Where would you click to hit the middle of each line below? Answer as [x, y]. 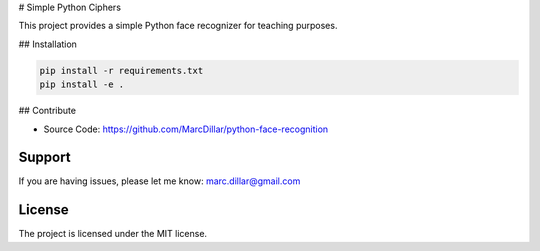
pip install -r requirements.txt [121, 70]
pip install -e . [82, 84]
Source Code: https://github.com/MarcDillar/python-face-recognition [186, 129]
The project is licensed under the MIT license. [113, 234]
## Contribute [47, 111]
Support [44, 157]
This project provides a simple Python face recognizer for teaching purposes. [178, 26]
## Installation [47, 44]
